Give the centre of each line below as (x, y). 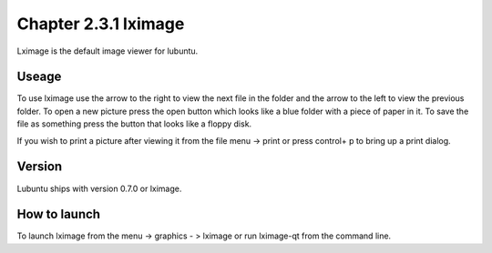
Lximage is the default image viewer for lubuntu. (108, 51)
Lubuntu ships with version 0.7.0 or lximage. (99, 188)
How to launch (58, 214)
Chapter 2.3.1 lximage (101, 24)
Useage (39, 77)
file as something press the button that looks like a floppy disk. (134, 124)
